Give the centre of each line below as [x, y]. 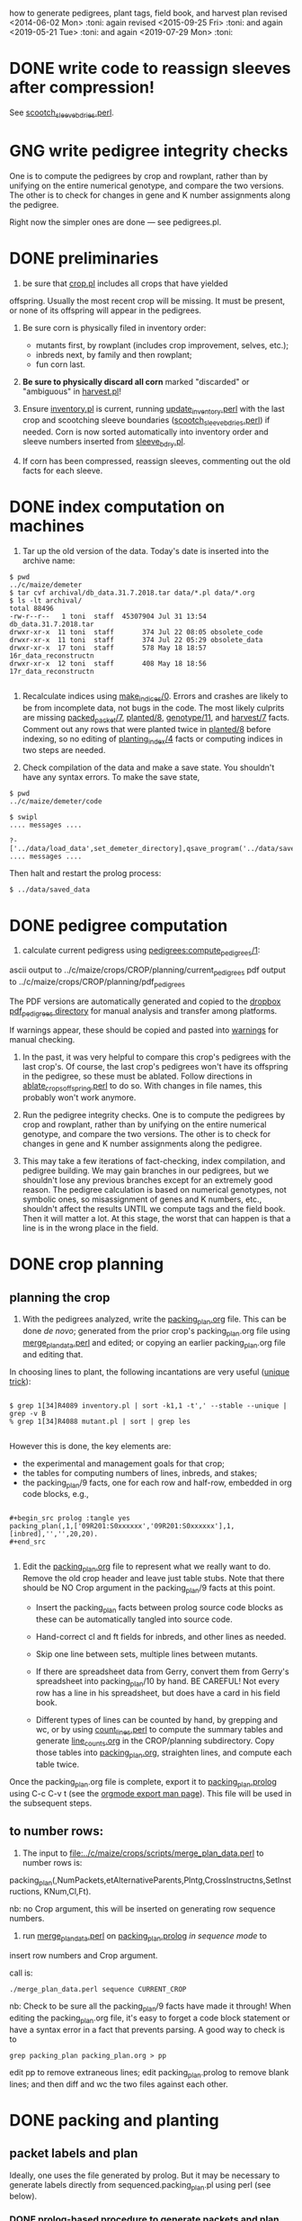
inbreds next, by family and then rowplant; [114, 354]
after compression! [82, 88]
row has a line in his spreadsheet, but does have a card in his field [158, 1693]
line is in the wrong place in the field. [90, 1228]
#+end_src [28, 1542]
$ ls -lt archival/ [46, 600]
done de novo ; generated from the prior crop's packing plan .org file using [156, 1332]
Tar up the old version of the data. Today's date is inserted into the [146, 551]
